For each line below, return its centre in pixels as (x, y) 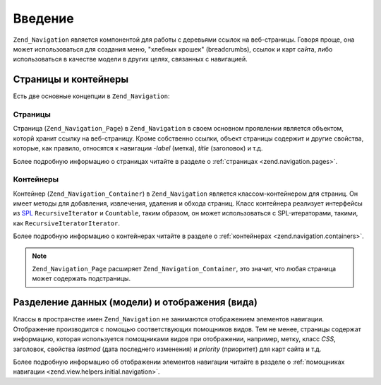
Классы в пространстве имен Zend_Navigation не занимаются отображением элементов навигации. (169, 319)
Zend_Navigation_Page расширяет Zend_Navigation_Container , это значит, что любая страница (184, 269)
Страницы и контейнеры (71, 79)
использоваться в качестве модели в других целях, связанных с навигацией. (131, 59)
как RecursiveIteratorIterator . (66, 223)
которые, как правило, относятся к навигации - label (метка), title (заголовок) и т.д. (138, 148)
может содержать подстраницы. (81, 278)
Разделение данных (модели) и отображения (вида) (135, 303)
